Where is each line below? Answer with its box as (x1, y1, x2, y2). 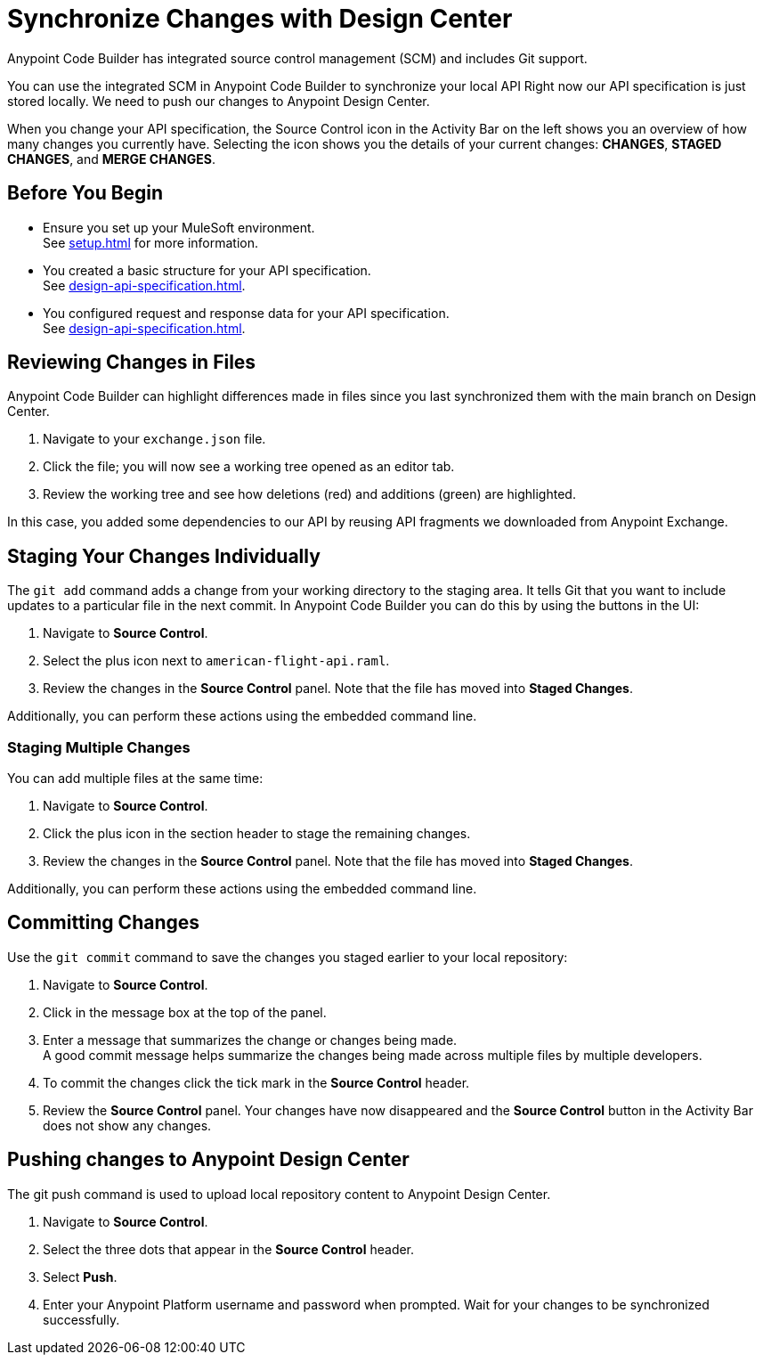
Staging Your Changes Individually (7, 544, 321, 567)
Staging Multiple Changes (7, 738, 191, 756)
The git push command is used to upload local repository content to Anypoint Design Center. (7, 1186, 551, 1202)
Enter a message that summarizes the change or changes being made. (43, 1032, 458, 1048)
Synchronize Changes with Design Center (7, 4, 513, 34)
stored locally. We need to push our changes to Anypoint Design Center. (7, 93, 430, 109)
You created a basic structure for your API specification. (43, 262, 371, 278)
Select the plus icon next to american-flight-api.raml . (43, 653, 390, 669)
